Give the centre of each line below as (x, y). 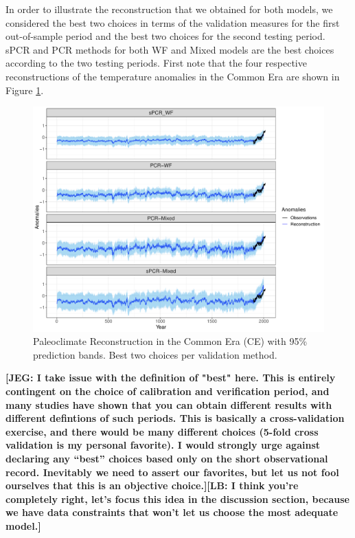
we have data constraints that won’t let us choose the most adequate (172, 512)
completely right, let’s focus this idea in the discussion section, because (177, 498)
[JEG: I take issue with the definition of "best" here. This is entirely (171, 378)
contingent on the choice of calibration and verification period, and (168, 391)
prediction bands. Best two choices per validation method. (155, 354)
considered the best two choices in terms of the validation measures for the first (173, 22)
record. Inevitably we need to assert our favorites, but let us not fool (172, 472)
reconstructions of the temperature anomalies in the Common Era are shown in (173, 76)
